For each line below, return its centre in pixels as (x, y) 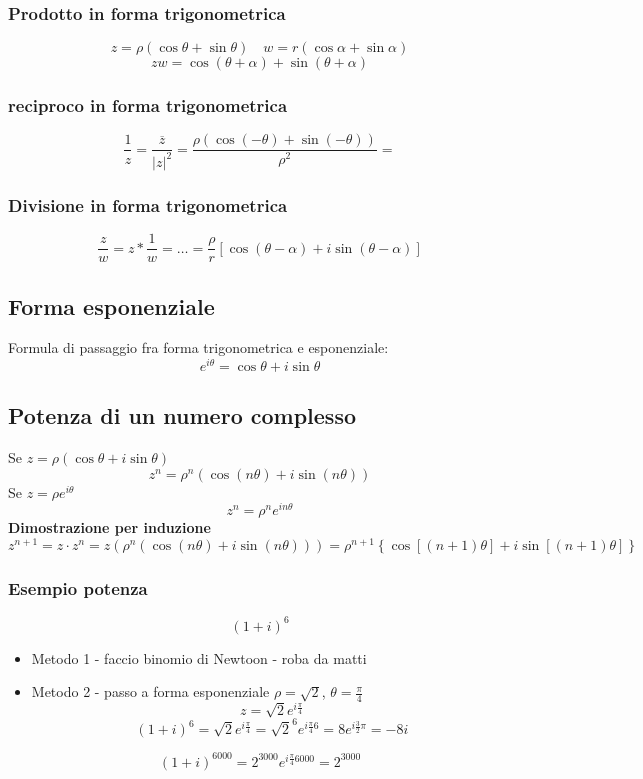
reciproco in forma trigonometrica (148, 105)
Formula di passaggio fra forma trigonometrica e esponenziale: (198, 347)
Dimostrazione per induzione (109, 527)
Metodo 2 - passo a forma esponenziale (150, 691)
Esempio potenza (78, 588)
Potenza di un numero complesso (182, 415)
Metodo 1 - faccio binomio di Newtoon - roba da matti (199, 657)
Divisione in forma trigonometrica (148, 204)
